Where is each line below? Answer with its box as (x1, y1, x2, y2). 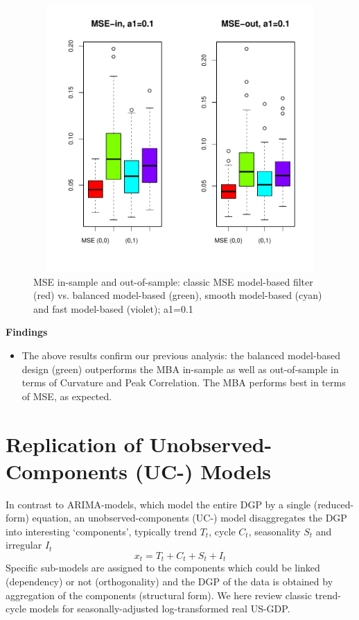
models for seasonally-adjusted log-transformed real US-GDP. (29, 601, 290, 616)
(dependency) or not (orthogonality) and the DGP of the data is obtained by (6, 574, 333, 589)
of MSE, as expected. (21, 388, 112, 403)
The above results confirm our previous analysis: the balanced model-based (21, 347, 340, 362)
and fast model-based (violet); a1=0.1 (33, 301, 193, 316)
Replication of (6, 429, 142, 458)
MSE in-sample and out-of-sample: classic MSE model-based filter (33, 274, 313, 289)
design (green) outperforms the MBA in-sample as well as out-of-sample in (21, 361, 339, 376)
